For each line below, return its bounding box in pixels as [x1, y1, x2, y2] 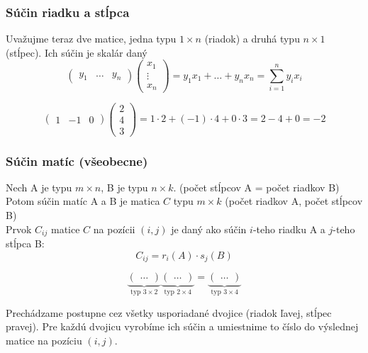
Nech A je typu [6, 179, 72, 194]
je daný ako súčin [171, 221, 247, 236]
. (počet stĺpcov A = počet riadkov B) [173, 179, 340, 194]
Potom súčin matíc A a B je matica [6, 194, 160, 208]
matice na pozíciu [6, 332, 82, 347]
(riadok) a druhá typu [204, 31, 300, 46]
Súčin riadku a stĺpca [6, 3, 130, 21]
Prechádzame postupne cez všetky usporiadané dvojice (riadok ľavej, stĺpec [6, 305, 332, 320]
